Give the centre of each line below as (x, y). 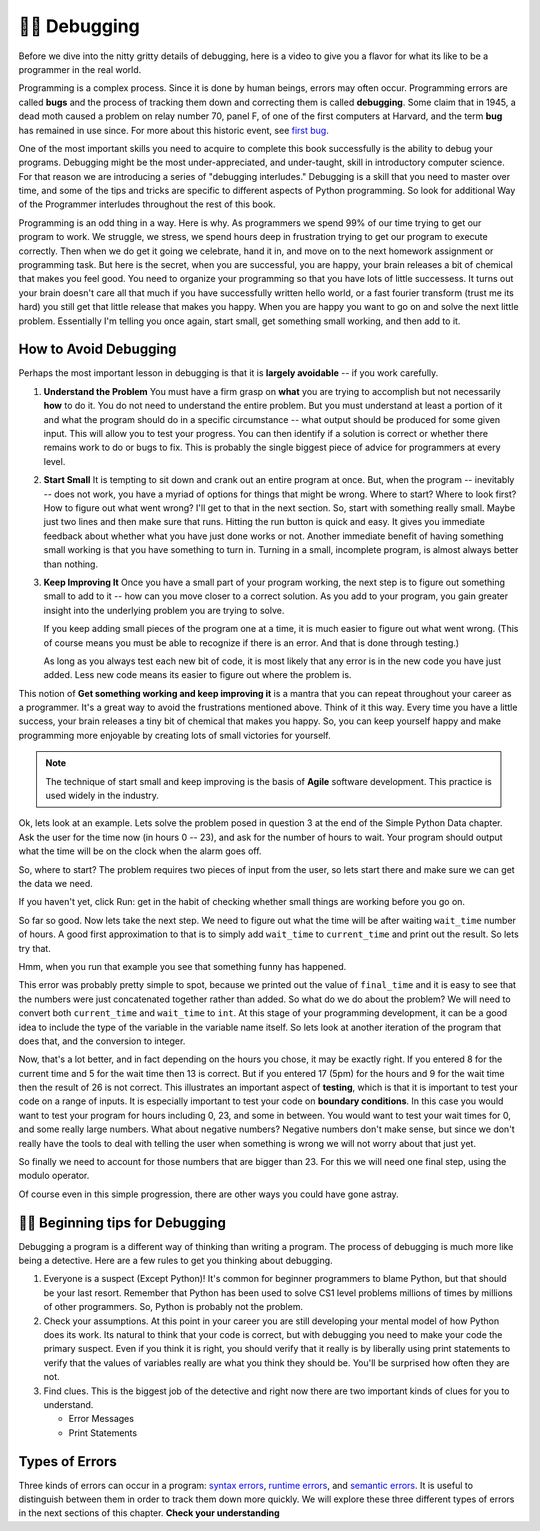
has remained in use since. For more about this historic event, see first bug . (173, 130)
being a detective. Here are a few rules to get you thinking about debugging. (176, 1261)
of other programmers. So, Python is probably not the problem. (173, 1307)
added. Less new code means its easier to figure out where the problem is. (197, 675)
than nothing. (71, 564)
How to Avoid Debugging (97, 349)
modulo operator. (54, 1176)
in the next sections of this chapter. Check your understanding (149, 1513)
